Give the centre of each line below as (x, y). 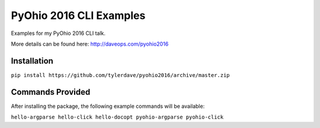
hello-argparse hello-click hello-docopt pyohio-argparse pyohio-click (117, 117)
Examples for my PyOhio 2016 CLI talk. (58, 33)
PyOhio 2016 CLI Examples (78, 15)
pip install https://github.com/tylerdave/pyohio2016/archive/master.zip (121, 75)
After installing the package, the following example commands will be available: (108, 106)
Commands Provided (51, 92)
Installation (32, 61)
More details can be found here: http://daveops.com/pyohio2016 (90, 44)
